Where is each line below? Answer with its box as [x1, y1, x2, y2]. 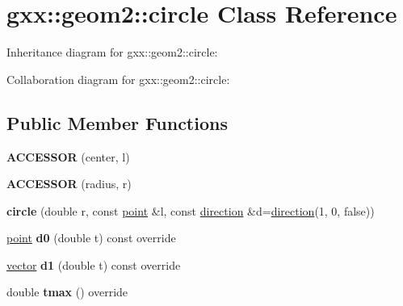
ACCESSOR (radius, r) [6, 175, 132, 192]
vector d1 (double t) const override [6, 256, 181, 273]
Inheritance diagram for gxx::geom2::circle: [6, 44, 218, 61]
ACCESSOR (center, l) [6, 148, 130, 165]
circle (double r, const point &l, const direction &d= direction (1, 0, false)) [6, 202, 375, 219]
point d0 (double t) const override [6, 229, 176, 246]
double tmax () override [6, 283, 128, 300]
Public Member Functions [6, 110, 228, 135]
